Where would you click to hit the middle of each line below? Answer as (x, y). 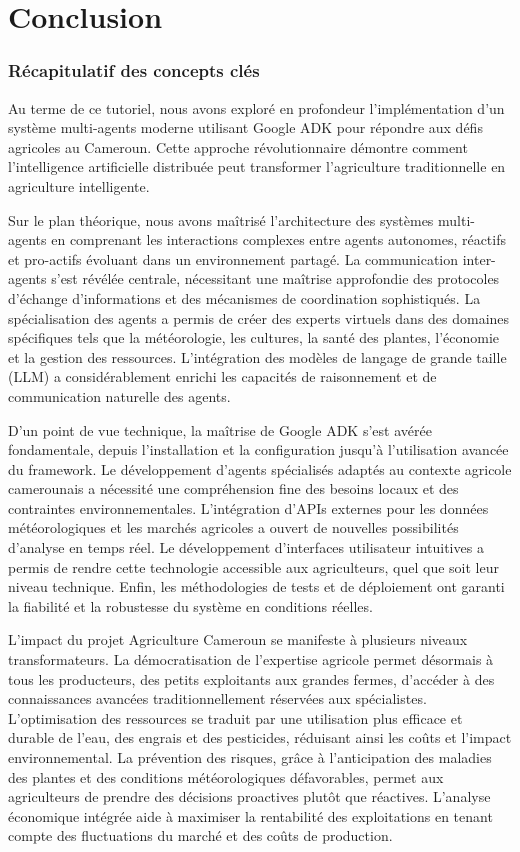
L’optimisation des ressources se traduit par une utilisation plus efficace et (235, 717)
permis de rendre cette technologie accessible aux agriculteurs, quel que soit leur (253, 566)
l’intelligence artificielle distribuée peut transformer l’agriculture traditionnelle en (257, 166)
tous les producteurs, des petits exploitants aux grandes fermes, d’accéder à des (251, 678)
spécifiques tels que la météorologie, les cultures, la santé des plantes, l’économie (254, 337)
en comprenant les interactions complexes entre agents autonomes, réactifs (279, 239)
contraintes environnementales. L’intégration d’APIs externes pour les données (248, 507)
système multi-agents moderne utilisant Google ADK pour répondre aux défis (245, 127)
